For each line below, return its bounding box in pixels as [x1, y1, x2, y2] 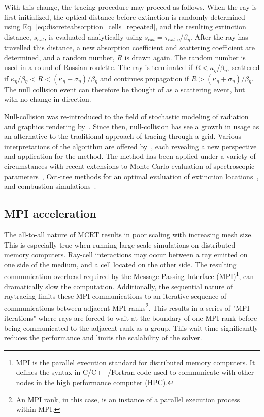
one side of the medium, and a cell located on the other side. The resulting [4, 259, 237, 269]
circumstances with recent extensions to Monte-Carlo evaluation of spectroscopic [4, 161, 255, 171]
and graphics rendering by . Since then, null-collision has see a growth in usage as [4, 121, 259, 131]
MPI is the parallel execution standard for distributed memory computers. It [16, 357, 255, 367]
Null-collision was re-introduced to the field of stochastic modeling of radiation [4, 111, 249, 122]
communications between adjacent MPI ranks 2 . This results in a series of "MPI [4, 301, 250, 313]
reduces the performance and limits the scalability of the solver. [4, 332, 202, 343]
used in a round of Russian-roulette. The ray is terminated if [4, 62, 193, 73]
